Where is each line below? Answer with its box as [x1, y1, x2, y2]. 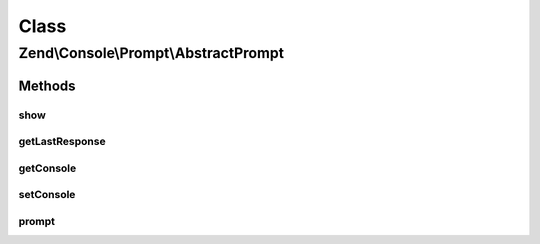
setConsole [18, 188, 76, 202]
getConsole [18, 161, 77, 175]
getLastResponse [18, 135, 106, 149]
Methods [18, 77, 76, 94]
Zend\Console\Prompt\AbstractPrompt [18, 44, 285, 62]
